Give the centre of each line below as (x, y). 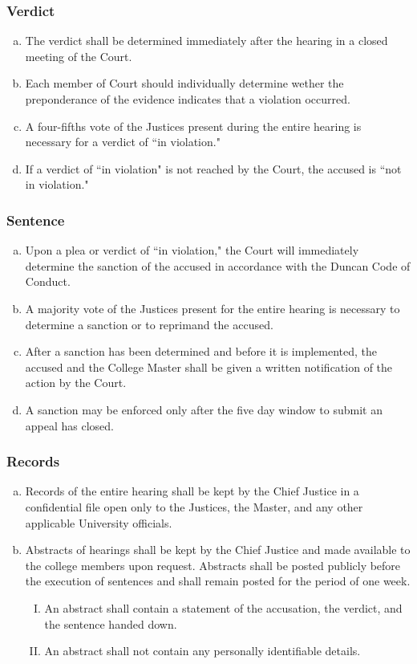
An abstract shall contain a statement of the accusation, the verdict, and (223, 607)
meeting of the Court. (79, 56)
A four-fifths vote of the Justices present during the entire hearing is (193, 126)
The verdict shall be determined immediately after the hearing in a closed (206, 41)
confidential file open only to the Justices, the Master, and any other (194, 506)
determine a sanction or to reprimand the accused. (149, 324)
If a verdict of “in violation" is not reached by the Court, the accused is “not (213, 168)
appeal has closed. (70, 425)
